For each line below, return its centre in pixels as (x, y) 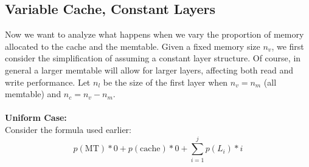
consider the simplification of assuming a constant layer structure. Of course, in (153, 58)
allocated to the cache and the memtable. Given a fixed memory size (133, 46)
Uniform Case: (36, 118)
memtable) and (33, 94)
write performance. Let (48, 82)
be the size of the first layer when (165, 82)
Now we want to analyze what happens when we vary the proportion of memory (154, 34)
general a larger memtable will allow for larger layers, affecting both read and (149, 70)
